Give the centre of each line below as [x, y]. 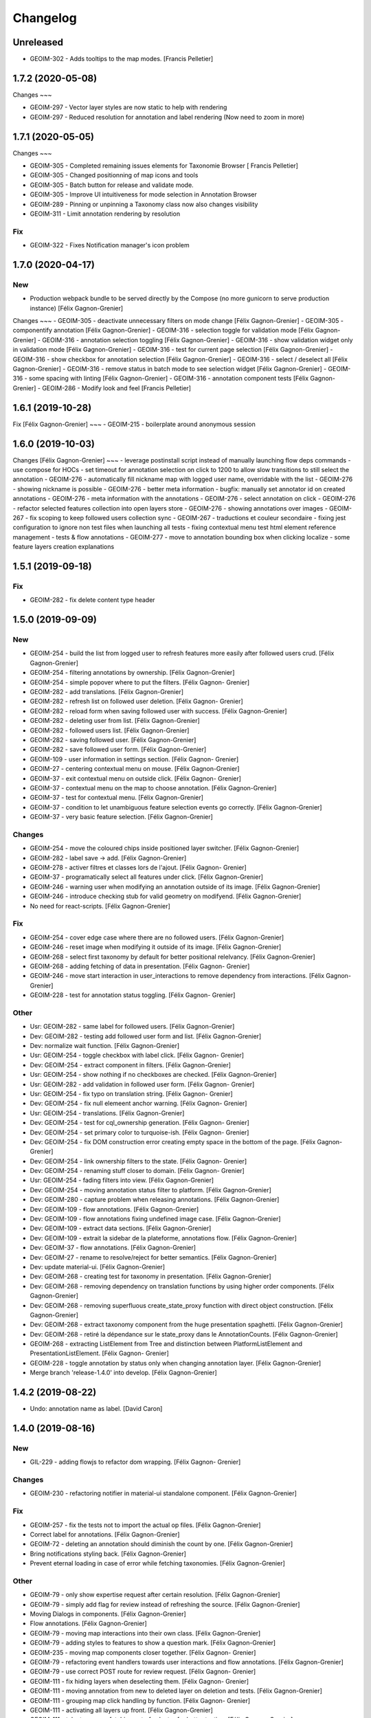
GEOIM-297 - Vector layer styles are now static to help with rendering [128, 107]
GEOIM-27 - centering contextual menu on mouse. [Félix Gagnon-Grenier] [135, 769]
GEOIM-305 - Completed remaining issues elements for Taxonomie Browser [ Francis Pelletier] [164, 166]
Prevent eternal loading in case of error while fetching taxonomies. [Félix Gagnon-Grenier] [157, 1563]
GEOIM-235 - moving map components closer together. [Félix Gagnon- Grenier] [143, 1652]
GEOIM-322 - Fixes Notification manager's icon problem [110, 245]
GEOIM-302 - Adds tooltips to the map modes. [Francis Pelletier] [122, 59]
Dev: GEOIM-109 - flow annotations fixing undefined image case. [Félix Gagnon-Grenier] [155, 1219]
